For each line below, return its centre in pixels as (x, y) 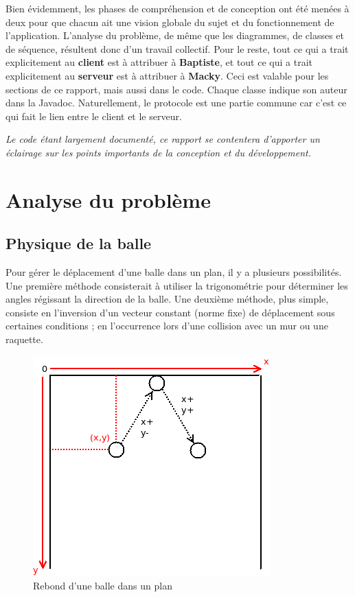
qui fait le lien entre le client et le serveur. (94, 116)
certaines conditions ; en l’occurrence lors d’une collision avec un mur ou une (167, 326)
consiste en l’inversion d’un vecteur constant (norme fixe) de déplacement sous (170, 312)
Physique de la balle (79, 243)
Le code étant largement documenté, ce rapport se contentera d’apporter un (163, 139)
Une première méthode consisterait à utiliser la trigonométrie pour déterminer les (177, 285)
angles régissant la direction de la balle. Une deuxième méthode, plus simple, (167, 299)
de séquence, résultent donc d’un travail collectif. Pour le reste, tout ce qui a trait (177, 48)
